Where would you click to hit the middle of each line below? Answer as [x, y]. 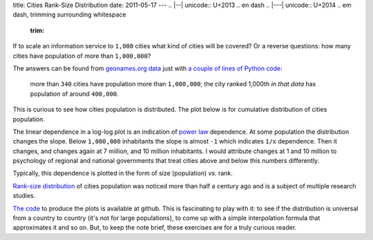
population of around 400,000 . [74, 94]
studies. [24, 196]
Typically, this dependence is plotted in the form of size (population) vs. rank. [123, 173]
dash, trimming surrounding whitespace [69, 14]
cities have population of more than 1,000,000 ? [82, 56]
